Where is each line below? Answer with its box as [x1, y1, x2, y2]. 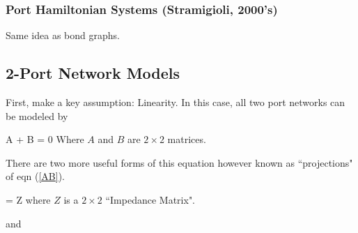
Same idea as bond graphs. [6, 28, 120, 43]
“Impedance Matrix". [105, 192, 196, 206]
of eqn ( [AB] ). [6, 169, 65, 183]
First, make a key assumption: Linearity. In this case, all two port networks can [6, 95, 345, 110]
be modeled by [6, 108, 68, 123]
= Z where [6, 192, 51, 206]
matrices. [167, 132, 206, 146]
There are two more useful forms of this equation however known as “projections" [6, 155, 353, 170]
